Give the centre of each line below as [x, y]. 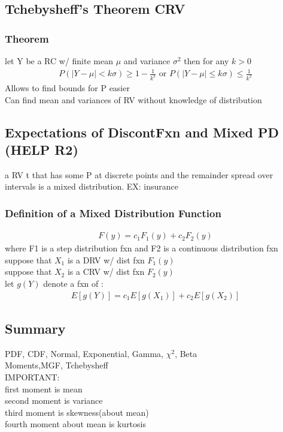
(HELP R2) [42, 149]
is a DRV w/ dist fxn [106, 259]
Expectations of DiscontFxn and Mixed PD [142, 132]
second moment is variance [54, 400]
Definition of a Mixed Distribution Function [113, 213]
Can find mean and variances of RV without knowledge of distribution [133, 99]
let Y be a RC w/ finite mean [59, 61]
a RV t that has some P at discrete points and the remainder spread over [139, 174]
